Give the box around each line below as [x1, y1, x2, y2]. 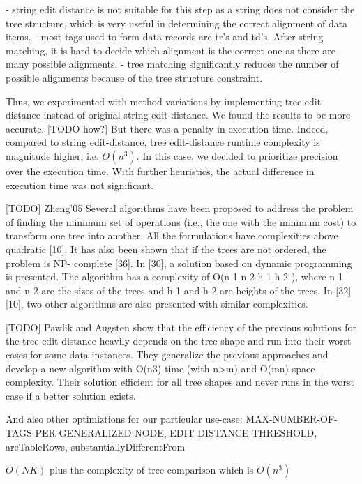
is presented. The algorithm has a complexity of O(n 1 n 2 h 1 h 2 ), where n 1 [6, 269, 343, 284]
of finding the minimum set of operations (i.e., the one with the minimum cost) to [6, 214, 356, 229]
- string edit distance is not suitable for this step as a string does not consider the [6, 2, 355, 16]
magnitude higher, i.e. [6, 148, 99, 162]
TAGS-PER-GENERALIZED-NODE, [6, 425, 167, 440]
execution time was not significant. [6, 177, 154, 192]
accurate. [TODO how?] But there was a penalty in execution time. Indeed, [6, 121, 329, 135]
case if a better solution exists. [6, 388, 136, 402]
